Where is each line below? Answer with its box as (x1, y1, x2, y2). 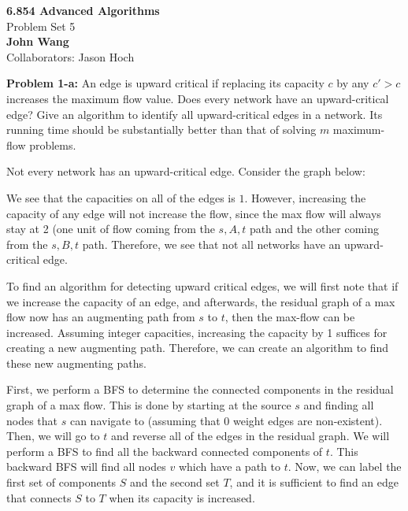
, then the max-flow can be (224, 309, 355, 325)
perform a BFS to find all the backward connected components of (6, 442, 323, 459)
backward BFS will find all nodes (6, 458, 166, 475)
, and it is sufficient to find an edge (229, 474, 399, 491)
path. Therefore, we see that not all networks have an (82, 235, 341, 252)
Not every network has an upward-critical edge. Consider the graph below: (6, 163, 365, 180)
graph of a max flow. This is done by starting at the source (6, 397, 291, 413)
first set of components (6, 474, 117, 491)
